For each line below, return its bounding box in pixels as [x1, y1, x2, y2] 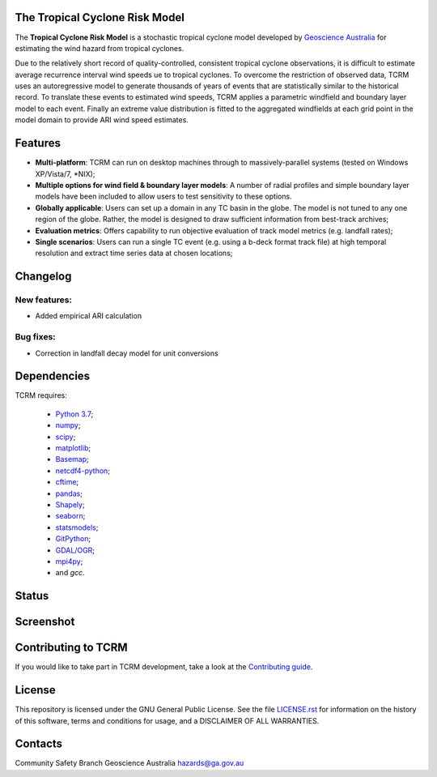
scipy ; [55, 432, 76, 442]
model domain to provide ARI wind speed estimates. [15, 115, 189, 125]
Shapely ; [55, 500, 85, 510]
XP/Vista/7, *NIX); [35, 169, 95, 178]
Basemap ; [55, 455, 89, 464]
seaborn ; [55, 511, 86, 521]
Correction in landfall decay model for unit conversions [35, 348, 218, 358]
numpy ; [55, 421, 81, 430]
